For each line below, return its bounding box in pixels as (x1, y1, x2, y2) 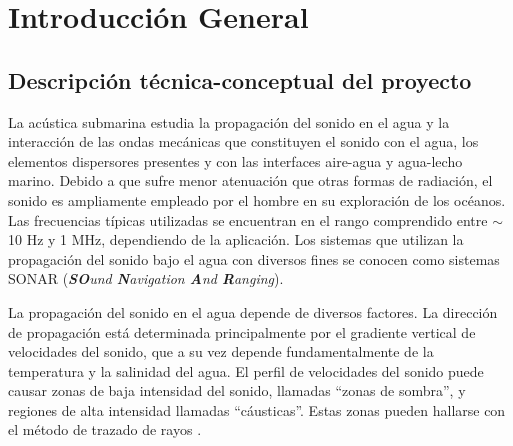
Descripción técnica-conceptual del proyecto (8, 64, 472, 95)
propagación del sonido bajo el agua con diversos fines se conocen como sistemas (8, 248, 500, 269)
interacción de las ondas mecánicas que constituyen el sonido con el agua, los (8, 131, 479, 152)
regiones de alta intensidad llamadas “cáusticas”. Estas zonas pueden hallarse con (8, 399, 506, 420)
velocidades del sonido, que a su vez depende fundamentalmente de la (8, 341, 434, 362)
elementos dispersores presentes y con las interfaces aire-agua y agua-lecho (8, 150, 463, 171)
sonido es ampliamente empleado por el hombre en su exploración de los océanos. (8, 189, 506, 210)
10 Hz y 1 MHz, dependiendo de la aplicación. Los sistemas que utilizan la (8, 229, 464, 250)
